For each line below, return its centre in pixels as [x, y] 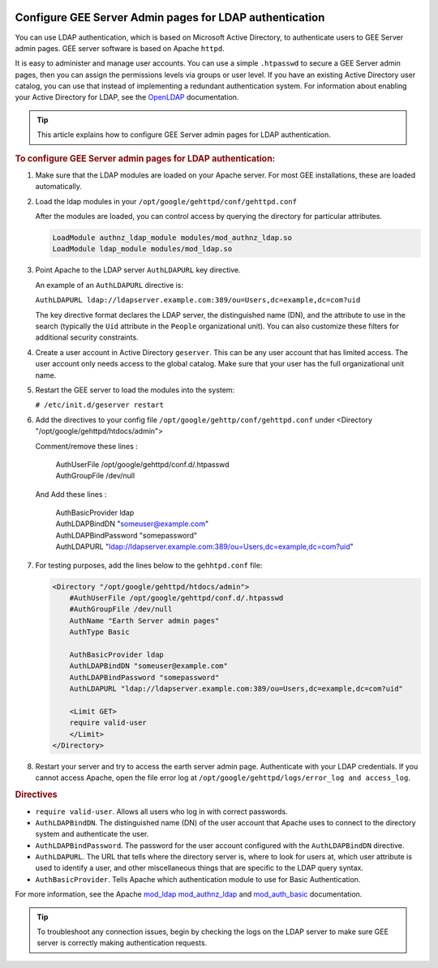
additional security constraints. [87, 337]
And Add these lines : [71, 494]
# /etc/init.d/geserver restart [99, 405]
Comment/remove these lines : [86, 446]
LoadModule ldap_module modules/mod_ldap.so [142, 249]
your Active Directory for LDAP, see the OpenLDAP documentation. [127, 97]
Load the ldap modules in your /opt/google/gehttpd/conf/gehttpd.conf [166, 201]
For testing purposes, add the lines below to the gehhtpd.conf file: [149, 565]
